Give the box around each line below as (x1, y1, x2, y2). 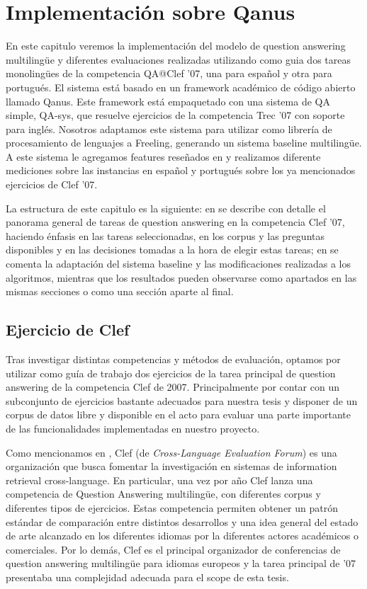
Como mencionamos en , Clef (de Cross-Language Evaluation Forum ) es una (6, 445, 337, 459)
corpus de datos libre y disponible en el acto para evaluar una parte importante (6, 407, 351, 422)
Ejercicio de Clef (6, 319, 130, 341)
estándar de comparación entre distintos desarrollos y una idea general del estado (6, 514, 358, 529)
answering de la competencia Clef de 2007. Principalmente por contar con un (6, 379, 339, 394)
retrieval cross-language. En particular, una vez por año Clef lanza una (6, 472, 313, 487)
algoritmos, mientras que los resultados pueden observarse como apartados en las (6, 270, 357, 285)
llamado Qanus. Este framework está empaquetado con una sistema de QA (6, 93, 330, 108)
